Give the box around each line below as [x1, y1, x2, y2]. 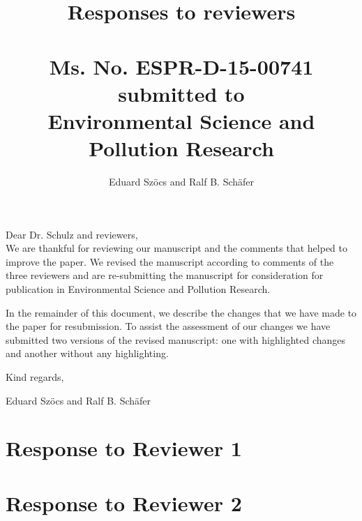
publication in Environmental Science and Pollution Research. [6, 282, 271, 296]
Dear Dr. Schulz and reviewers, [6, 227, 138, 241]
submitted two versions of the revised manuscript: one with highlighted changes [6, 332, 346, 347]
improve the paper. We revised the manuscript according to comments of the [6, 254, 334, 269]
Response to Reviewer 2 [6, 488, 242, 517]
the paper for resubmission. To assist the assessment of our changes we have [6, 319, 331, 333]
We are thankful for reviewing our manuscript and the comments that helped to [6, 241, 347, 255]
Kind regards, [6, 370, 64, 384]
